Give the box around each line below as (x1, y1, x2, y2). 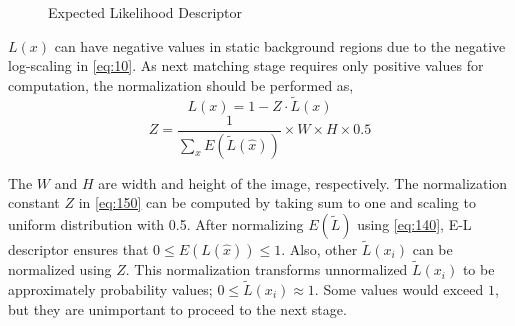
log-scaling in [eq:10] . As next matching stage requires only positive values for (8, 55, 484, 76)
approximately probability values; (8, 278, 213, 299)
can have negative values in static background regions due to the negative (54, 35, 506, 56)
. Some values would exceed (314, 278, 484, 299)
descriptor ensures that (8, 238, 149, 259)
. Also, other (281, 238, 358, 259)
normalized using (8, 259, 112, 280)
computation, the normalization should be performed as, (8, 74, 354, 95)
